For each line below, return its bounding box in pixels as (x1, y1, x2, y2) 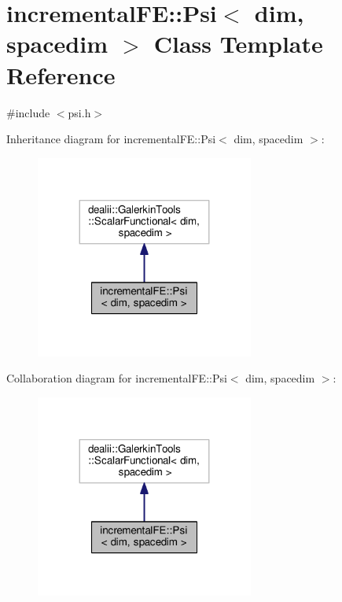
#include (6, 104, 50, 120)
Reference (6, 58, 116, 90)
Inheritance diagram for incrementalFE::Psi (6, 131, 216, 147)
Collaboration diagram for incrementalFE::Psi (6, 370, 227, 386)
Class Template (153, 28, 323, 60)
